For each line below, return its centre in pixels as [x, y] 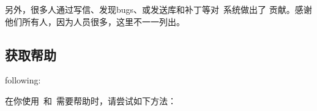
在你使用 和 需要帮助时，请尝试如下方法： [91, 100]
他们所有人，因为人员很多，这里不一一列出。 [95, 21]
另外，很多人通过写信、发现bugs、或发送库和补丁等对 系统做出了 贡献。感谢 [158, 9]
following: [23, 80]
